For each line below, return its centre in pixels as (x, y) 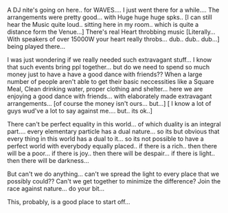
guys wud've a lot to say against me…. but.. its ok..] (80, 111)
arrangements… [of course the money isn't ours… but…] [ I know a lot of (109, 103)
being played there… (36, 46)
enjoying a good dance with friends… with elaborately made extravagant (110, 96)
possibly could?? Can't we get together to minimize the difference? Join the (114, 181)
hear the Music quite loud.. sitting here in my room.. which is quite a (103, 24)
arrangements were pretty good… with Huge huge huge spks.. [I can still (110, 17)
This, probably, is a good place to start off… (69, 202)
